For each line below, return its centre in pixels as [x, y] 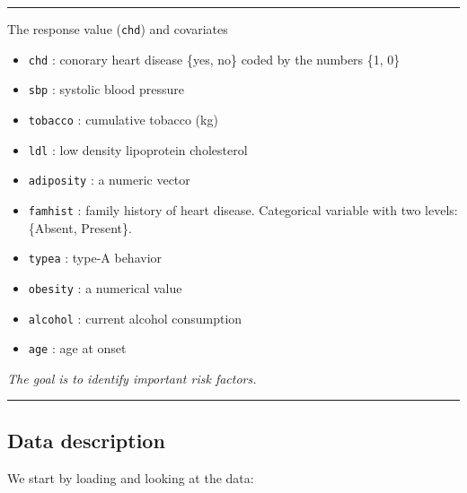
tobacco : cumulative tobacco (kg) [123, 119]
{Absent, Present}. [80, 227]
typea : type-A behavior [95, 258]
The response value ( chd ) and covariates [118, 29]
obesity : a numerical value [105, 287]
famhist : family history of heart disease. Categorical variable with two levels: [243, 209]
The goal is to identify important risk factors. [132, 378]
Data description [86, 440]
